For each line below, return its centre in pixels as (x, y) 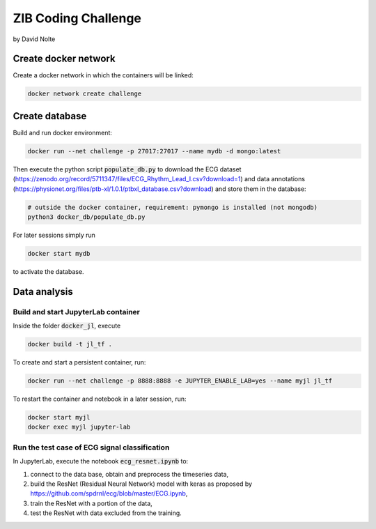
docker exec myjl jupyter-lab (79, 427)
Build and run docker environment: (63, 132)
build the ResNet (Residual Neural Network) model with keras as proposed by (141, 484)
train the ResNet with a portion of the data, (91, 503)
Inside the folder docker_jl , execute (67, 326)
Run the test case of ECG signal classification (91, 447)
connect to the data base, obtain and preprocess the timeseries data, (130, 474)
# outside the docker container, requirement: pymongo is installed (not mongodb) (173, 207)
